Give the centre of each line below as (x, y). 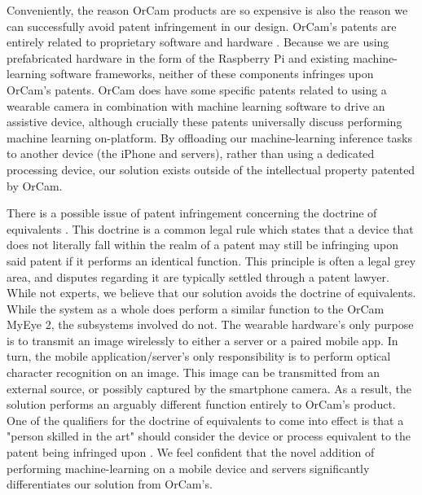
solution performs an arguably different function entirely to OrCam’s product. (201, 404)
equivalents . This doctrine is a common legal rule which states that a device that (210, 228)
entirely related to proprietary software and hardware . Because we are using (198, 42)
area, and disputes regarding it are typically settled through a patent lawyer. (198, 276)
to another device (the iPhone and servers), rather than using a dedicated (191, 153)
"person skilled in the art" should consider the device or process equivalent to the (209, 436)
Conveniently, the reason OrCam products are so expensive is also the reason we (207, 10)
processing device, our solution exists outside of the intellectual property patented (211, 169)
